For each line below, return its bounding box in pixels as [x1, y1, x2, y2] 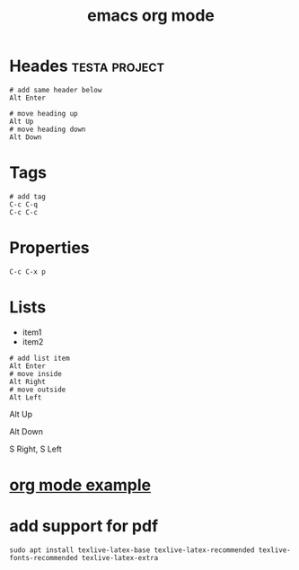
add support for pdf [9, 516, 159, 537]
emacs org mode [86, 5, 215, 26]
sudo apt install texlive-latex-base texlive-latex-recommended [9, 545, 255, 555]
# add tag [9, 192, 47, 201]
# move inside [9, 369, 63, 378]
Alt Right [9, 377, 47, 386]
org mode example [9, 475, 151, 495]
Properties [9, 238, 90, 259]
